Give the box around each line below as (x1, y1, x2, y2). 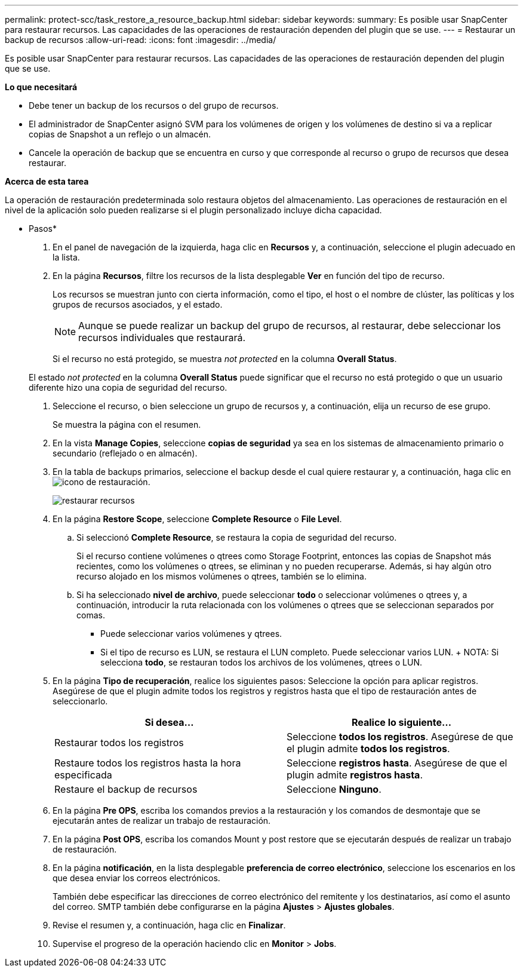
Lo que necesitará (5, 82, 78, 92)
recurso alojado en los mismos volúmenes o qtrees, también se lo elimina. (76, 571, 367, 581)
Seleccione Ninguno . (287, 783, 382, 795)
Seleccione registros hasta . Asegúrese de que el (287, 757, 507, 769)
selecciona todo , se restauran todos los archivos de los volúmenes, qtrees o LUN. (100, 657, 423, 667)
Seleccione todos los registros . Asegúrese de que (287, 731, 513, 743)
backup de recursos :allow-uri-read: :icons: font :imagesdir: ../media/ (5, 35, 276, 45)
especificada (54, 769, 112, 781)
